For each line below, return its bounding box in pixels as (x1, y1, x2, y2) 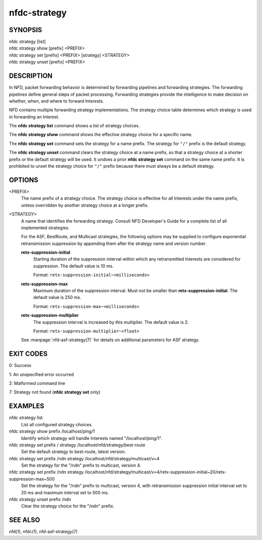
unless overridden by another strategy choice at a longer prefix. (21, 202, 149, 208)
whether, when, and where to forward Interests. (9, 98, 104, 104)
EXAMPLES (9, 402, 45, 410)
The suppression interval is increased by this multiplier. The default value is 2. (33, 319, 189, 325)
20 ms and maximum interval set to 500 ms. (21, 489, 109, 495)
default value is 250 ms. (33, 295, 82, 300)
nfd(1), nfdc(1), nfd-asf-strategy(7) (9, 529, 78, 535)
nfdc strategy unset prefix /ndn (9, 496, 71, 503)
